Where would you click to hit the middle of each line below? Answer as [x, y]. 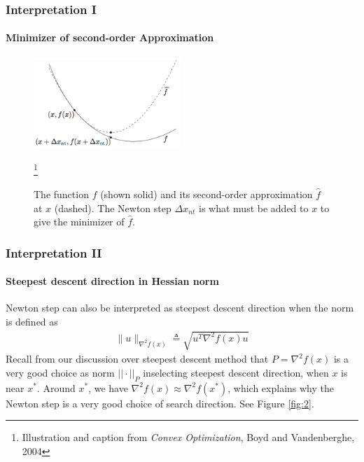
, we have [108, 387]
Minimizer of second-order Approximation [110, 37]
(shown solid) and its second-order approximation [206, 194]
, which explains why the [281, 387]
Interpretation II [54, 252]
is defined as [32, 321]
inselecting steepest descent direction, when [236, 372]
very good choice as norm [60, 372]
